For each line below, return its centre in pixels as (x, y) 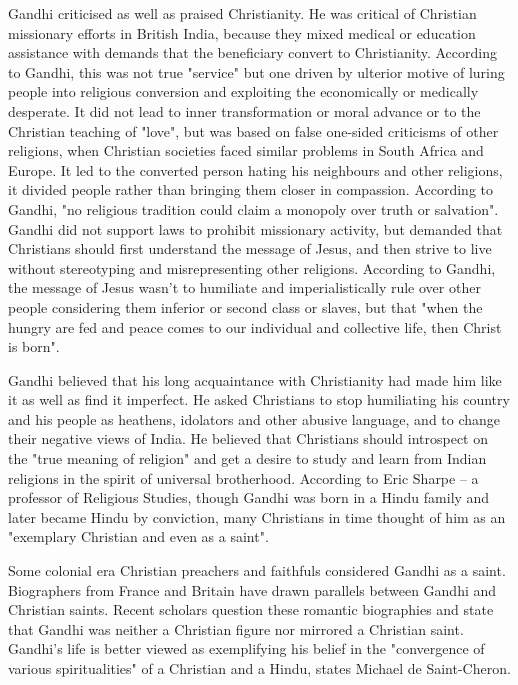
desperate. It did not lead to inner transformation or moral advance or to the (244, 110)
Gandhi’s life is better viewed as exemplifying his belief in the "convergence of (246, 648)
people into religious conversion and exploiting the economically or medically (243, 91)
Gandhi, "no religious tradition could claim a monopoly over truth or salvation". (253, 208)
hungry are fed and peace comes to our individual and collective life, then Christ (255, 326)
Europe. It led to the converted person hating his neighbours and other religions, (255, 169)
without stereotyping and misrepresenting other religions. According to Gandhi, (252, 267)
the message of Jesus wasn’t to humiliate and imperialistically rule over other (244, 287)
